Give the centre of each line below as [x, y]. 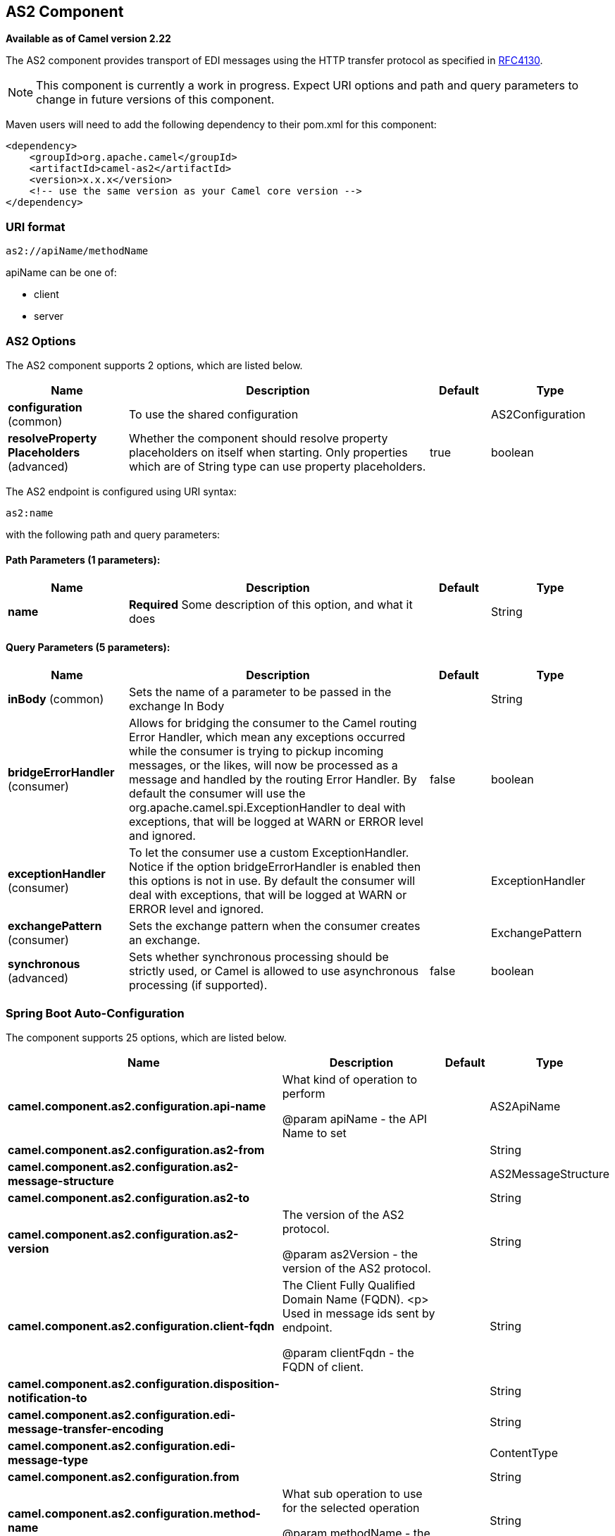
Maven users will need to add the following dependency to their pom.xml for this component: [221, 125]
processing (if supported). [198, 985]
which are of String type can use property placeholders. [278, 466]
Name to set [314, 1133]
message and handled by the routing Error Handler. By [273, 780]
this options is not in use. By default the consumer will [272, 881]
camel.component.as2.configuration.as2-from [136, 1150]
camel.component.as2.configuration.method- [135, 1514]
